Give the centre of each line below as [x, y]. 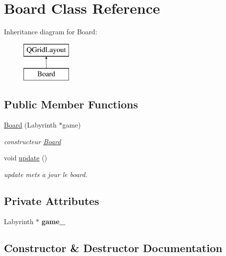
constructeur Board [33, 141]
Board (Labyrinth [30, 125]
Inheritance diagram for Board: [51, 32]
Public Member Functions [71, 104]
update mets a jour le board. [46, 174]
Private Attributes [52, 200]
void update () [26, 158]
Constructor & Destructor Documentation [113, 247]
